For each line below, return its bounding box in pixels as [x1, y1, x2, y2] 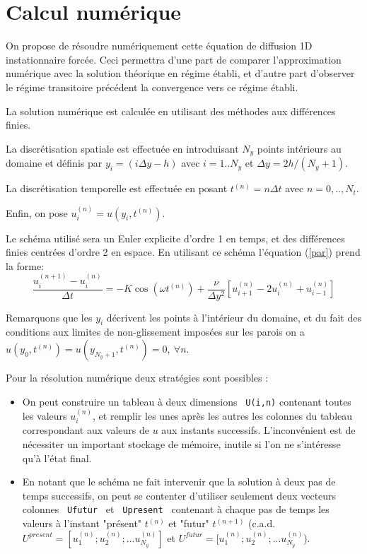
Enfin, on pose [6, 205, 68, 220]
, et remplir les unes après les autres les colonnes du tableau [93, 408, 353, 423]
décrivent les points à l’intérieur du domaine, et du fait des [106, 310, 361, 324]
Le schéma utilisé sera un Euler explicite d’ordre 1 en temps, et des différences [6, 230, 345, 245]
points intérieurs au [257, 141, 342, 155]
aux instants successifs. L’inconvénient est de [161, 423, 356, 437]
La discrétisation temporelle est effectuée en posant [6, 181, 228, 196]
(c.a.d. [248, 516, 276, 531]
